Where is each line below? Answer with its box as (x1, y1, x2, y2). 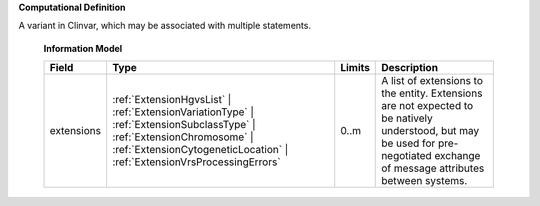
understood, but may (381, 124, 480, 138)
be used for (381, 136, 436, 150)
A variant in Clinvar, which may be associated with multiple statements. (18, 20, 312, 32)
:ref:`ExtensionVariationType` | (111, 105, 255, 119)
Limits (340, 61, 370, 75)
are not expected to (381, 99, 474, 113)
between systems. (381, 174, 468, 188)
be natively (381, 111, 434, 125)
